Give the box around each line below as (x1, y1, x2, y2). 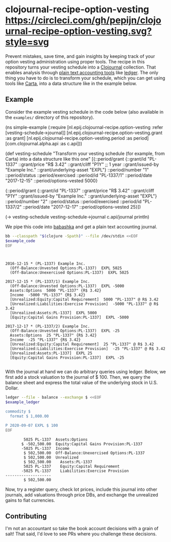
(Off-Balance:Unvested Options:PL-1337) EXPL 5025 (10, 266, 123, 271)
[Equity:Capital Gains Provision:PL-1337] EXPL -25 (10, 355, 125, 360)
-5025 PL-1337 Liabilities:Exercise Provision (21, 468, 129, 473)
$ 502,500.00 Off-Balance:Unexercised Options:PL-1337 (23, 450, 145, 456)
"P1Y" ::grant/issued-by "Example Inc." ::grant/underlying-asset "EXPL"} (5, 193, 157, 199)
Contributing (5, 512, 47, 521)
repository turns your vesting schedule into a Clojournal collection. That (5, 64, 156, 70)
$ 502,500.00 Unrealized (23, 454, 79, 460)
